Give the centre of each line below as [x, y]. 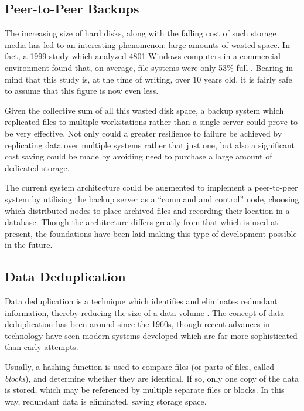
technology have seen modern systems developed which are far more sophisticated [151, 335]
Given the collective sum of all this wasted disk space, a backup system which [144, 110]
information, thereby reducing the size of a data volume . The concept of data [145, 312]
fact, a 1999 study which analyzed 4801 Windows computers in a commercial [143, 56]
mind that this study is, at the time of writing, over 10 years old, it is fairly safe [148, 79]
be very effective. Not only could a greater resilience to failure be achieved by [144, 133]
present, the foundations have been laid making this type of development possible [151, 233]
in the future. [29, 245]
